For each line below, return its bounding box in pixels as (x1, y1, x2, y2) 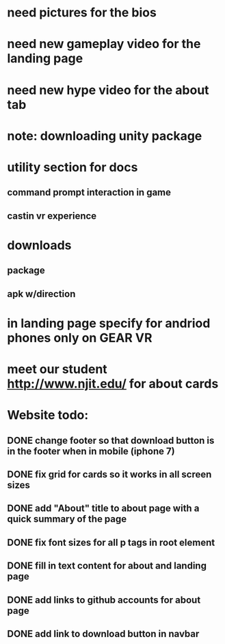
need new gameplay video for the (7, 36, 201, 52)
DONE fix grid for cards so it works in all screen (7, 468, 212, 481)
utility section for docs (7, 159, 138, 175)
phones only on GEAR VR (7, 330, 153, 346)
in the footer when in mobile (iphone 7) (7, 445, 176, 457)
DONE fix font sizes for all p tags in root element (7, 536, 215, 548)
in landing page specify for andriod (7, 315, 211, 331)
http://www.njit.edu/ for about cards (7, 376, 219, 392)
